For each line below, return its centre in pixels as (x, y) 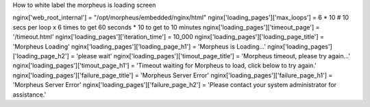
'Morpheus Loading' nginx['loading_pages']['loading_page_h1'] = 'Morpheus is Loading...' (139, 46)
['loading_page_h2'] (41, 56)
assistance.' (29, 94)
